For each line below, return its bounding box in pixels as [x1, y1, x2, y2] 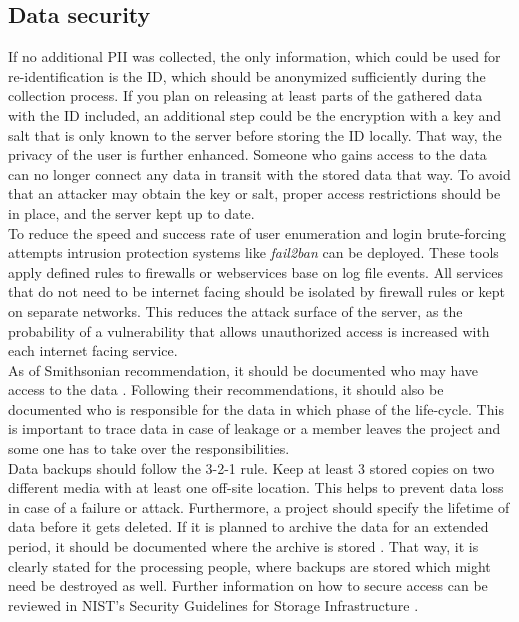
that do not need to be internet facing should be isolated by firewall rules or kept [8, 281, 506, 302]
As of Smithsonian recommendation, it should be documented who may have [8, 359, 479, 380]
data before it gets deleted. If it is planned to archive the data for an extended [8, 516, 489, 537]
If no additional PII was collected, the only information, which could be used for [8, 46, 501, 67]
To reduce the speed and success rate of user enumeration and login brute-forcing [8, 222, 506, 243]
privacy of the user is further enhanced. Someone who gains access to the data [8, 144, 487, 165]
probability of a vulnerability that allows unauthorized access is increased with [8, 320, 490, 341]
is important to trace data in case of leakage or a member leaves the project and [8, 418, 501, 439]
